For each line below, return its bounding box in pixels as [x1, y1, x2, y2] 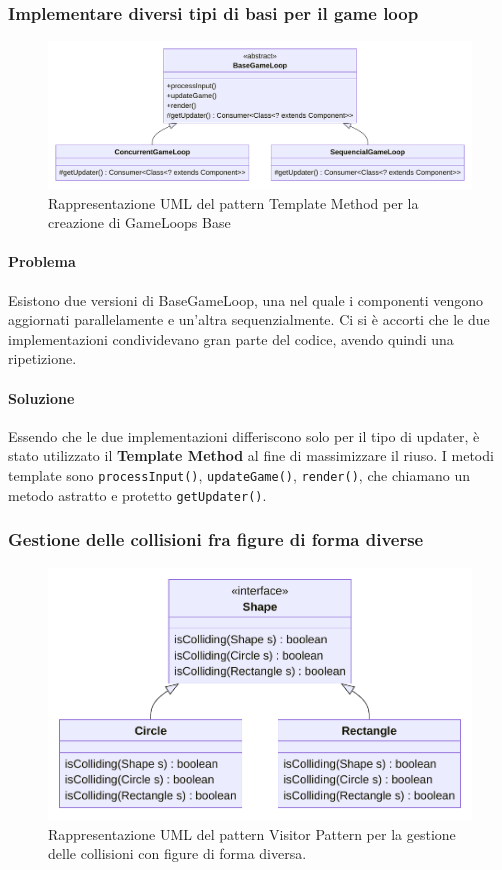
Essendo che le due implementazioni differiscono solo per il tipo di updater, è [8, 425, 480, 446]
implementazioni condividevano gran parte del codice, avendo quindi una [8, 328, 454, 349]
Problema [8, 251, 76, 272]
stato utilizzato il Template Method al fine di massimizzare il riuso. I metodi [8, 445, 494, 466]
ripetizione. [8, 348, 77, 369]
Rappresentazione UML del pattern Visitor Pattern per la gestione [48, 823, 456, 844]
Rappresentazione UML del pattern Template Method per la [48, 192, 419, 213]
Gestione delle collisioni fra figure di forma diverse [8, 527, 424, 552]
